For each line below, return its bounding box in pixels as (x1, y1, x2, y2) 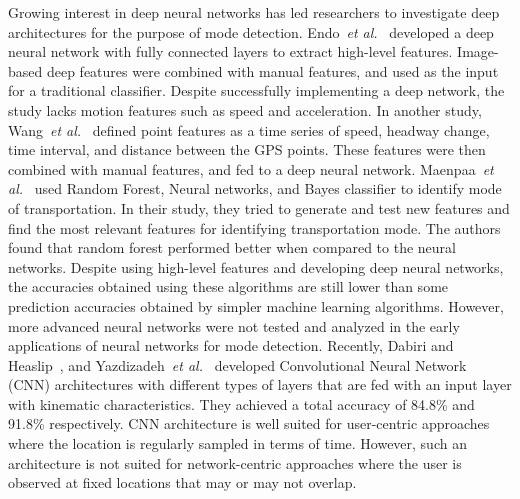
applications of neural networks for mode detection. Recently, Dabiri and (8, 335, 454, 356)
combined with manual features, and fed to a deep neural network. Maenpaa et (8, 158, 494, 179)
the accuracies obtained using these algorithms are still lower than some (8, 276, 449, 297)
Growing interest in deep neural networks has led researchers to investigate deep (8, 2, 500, 22)
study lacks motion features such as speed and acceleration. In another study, (8, 99, 482, 120)
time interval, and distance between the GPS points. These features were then (8, 139, 486, 160)
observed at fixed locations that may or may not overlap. (8, 472, 357, 493)
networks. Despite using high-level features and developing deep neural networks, (8, 256, 504, 277)
